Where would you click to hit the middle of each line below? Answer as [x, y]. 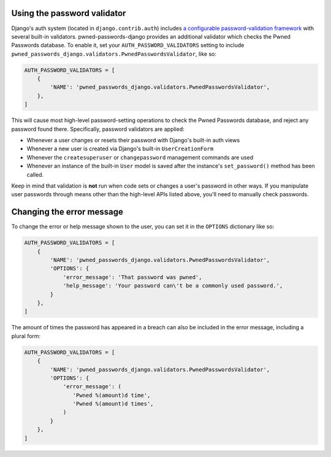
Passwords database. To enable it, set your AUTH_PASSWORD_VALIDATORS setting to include [128, 45]
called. [35, 174]
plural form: [26, 336]
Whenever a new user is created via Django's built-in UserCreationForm [120, 149]
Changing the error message [67, 212]
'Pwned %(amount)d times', [113, 404]
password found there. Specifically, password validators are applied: [98, 129]
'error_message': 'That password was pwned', [132, 277]
